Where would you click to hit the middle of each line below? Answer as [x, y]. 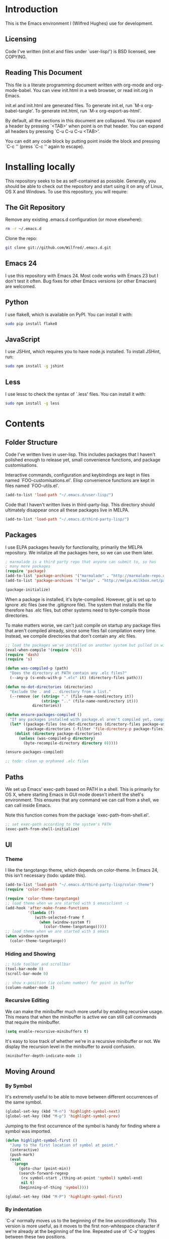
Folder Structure [31, 442]
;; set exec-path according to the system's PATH [58, 824]
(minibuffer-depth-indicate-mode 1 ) [44, 1056]
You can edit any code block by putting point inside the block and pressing [82, 141]
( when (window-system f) [65, 922]
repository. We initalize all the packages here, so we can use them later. [79, 552]
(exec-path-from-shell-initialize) [43, 829]
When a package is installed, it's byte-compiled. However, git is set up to [81, 599]
